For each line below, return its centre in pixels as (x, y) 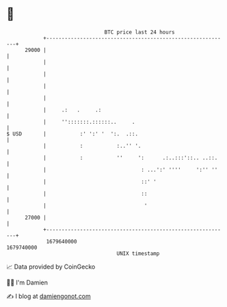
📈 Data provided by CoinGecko (51, 267)
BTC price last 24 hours (139, 32)
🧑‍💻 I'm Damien (27, 282)
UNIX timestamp (138, 253)
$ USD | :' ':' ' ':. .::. (72, 134)
